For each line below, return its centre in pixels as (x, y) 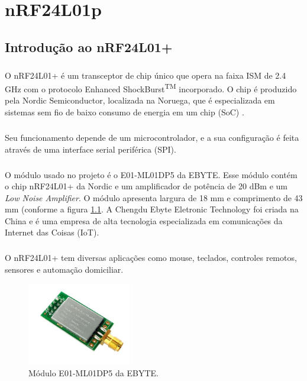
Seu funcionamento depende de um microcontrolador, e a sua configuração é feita (152, 137)
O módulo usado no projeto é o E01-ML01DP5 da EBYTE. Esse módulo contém (151, 174)
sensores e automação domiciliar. (64, 269)
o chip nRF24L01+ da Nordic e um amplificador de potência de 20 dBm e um (146, 186)
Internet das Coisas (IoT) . (52, 232)
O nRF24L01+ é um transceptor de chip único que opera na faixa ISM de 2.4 (146, 75)
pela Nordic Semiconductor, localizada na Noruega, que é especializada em (140, 100)
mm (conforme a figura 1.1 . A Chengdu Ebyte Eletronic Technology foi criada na (152, 209)
